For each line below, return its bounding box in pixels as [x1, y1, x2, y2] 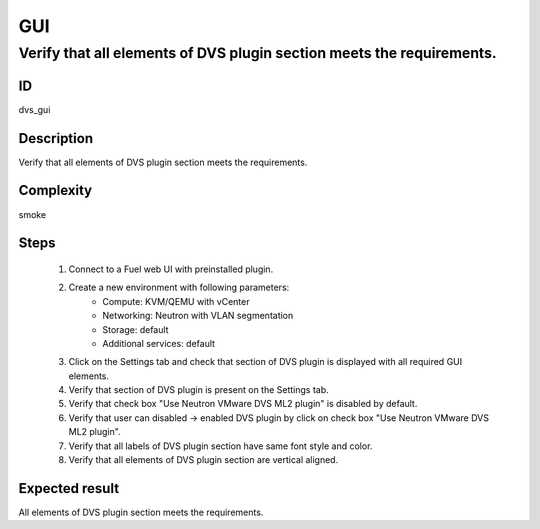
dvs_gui [18, 103, 51, 115]
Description [18, 130, 94, 147]
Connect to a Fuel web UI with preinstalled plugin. [68, 263, 274, 275]
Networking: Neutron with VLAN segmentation [102, 310, 294, 322]
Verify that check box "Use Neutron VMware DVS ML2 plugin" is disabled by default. [68, 398, 418, 410]
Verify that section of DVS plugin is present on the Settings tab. [68, 384, 329, 396]
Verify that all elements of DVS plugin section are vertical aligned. [68, 454, 339, 466]
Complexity [18, 182, 93, 199]
